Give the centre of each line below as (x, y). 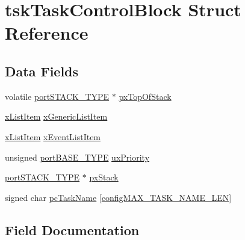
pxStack (104, 177)
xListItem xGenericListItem (56, 116)
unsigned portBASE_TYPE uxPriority (77, 157)
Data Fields (42, 71)
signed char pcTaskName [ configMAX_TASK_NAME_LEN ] (118, 197)
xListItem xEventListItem (53, 136)
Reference (47, 33)
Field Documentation (72, 229)
